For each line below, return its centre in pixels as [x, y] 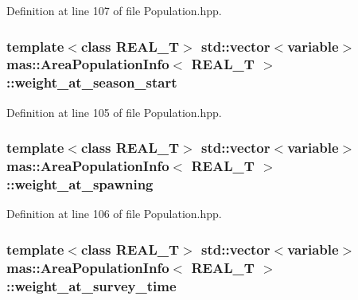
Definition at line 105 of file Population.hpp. [114, 112]
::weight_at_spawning [80, 184]
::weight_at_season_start [92, 82]
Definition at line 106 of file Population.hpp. [114, 214]
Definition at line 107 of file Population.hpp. [114, 10]
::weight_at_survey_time [91, 285]
